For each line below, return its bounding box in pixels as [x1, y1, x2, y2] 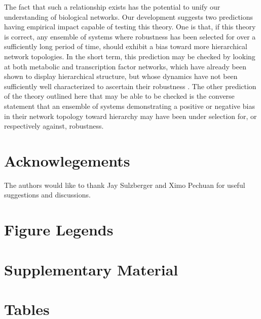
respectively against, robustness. [4, 121, 104, 131]
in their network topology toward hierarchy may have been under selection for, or [4, 110, 257, 121]
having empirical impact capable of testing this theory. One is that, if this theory [4, 21, 256, 32]
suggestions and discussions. [4, 189, 91, 200]
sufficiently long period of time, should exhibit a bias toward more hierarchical [4, 41, 247, 52]
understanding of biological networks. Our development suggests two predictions [4, 11, 253, 22]
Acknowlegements [4, 150, 130, 171]
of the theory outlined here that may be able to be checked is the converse [4, 91, 235, 101]
